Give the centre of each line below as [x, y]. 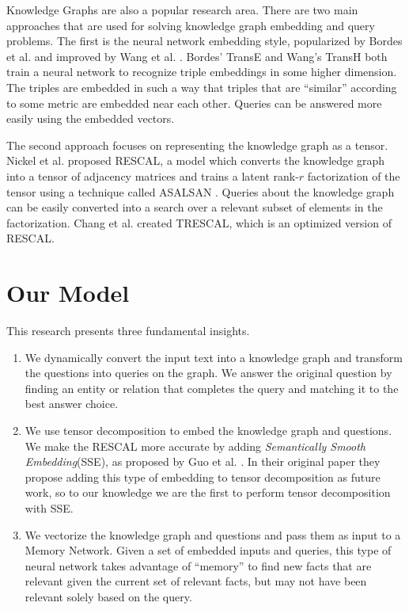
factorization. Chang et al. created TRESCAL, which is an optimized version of [199, 222]
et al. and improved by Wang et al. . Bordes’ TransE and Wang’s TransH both [197, 56]
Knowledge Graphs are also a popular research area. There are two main [182, 10]
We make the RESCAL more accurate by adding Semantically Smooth [195, 446]
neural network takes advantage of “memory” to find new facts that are [198, 565]
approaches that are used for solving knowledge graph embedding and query [191, 25]
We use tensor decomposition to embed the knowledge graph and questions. [208, 430]
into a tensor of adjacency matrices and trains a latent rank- [153, 175]
